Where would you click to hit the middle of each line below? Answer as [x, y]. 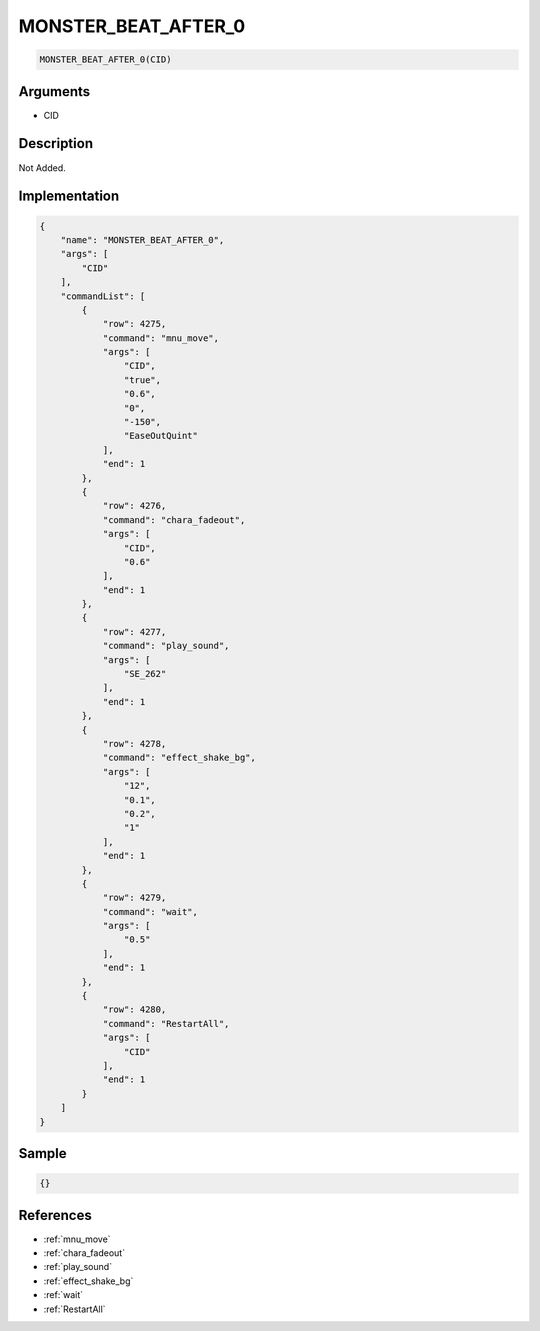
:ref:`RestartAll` [74, 1309]
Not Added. [42, 167]
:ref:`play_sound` [78, 1267]
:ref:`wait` [63, 1295]
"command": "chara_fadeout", [174, 519]
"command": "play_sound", [166, 646]
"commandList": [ [103, 296]
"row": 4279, [134, 898]
